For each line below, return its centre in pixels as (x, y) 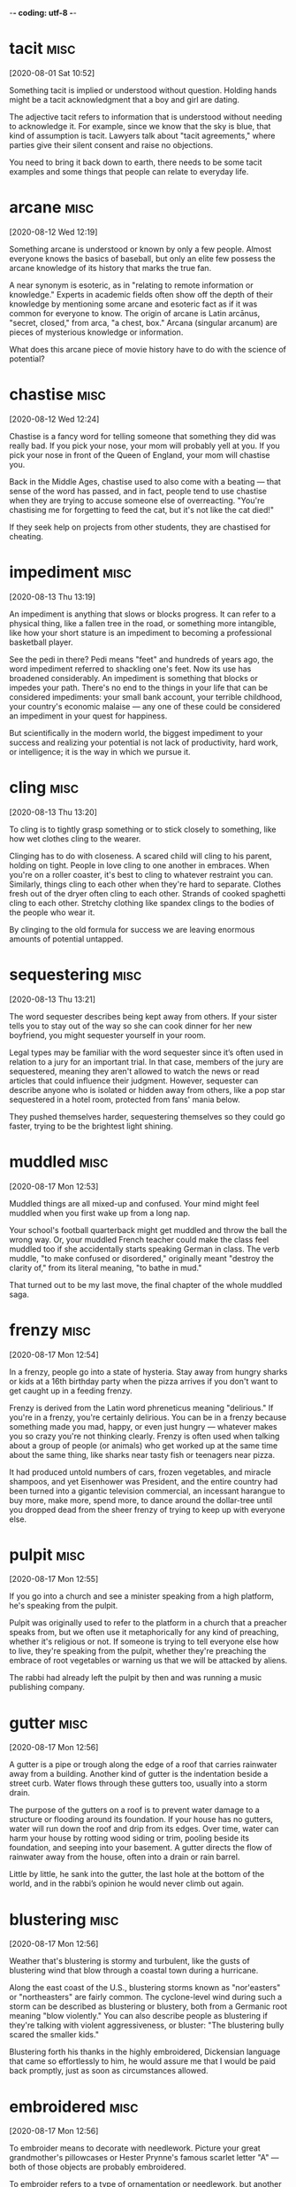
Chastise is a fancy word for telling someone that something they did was (143, 436)
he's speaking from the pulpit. (64, 1606)
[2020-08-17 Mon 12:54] (54, 1354)
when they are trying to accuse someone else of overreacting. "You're (137, 500)
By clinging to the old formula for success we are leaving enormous (132, 929)
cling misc (44, 787)
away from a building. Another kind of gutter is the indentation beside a (139, 1774)
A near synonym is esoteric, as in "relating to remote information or (131, 285)
